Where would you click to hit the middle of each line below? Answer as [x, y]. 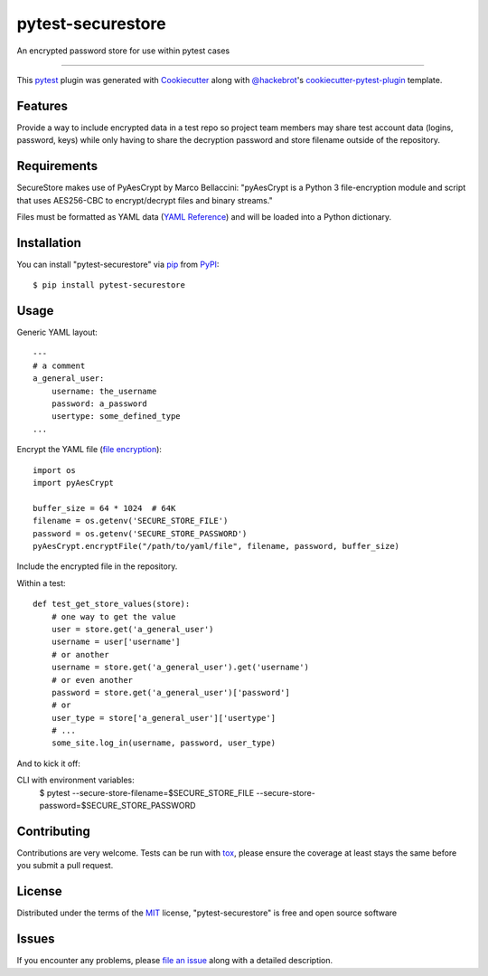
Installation [49, 243]
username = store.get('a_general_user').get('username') [180, 668]
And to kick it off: [49, 763]
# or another [80, 654]
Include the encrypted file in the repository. [97, 566]
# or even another [92, 680]
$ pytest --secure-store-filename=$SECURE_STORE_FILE [147, 792]
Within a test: [42, 583]
